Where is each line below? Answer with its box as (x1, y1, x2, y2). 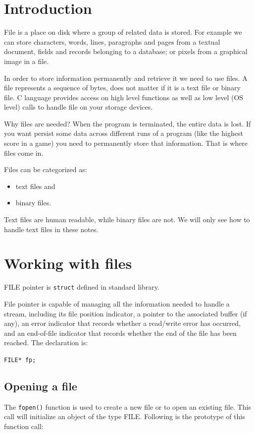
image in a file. (4, 56, 49, 66)
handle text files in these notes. (4, 224, 99, 234)
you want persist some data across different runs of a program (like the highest (4, 128, 243, 138)
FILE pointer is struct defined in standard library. (4, 282, 159, 292)
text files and (15, 181, 55, 191)
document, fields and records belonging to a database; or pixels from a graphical (4, 46, 248, 57)
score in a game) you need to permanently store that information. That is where (4, 138, 248, 148)
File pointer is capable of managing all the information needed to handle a (4, 299, 230, 309)
